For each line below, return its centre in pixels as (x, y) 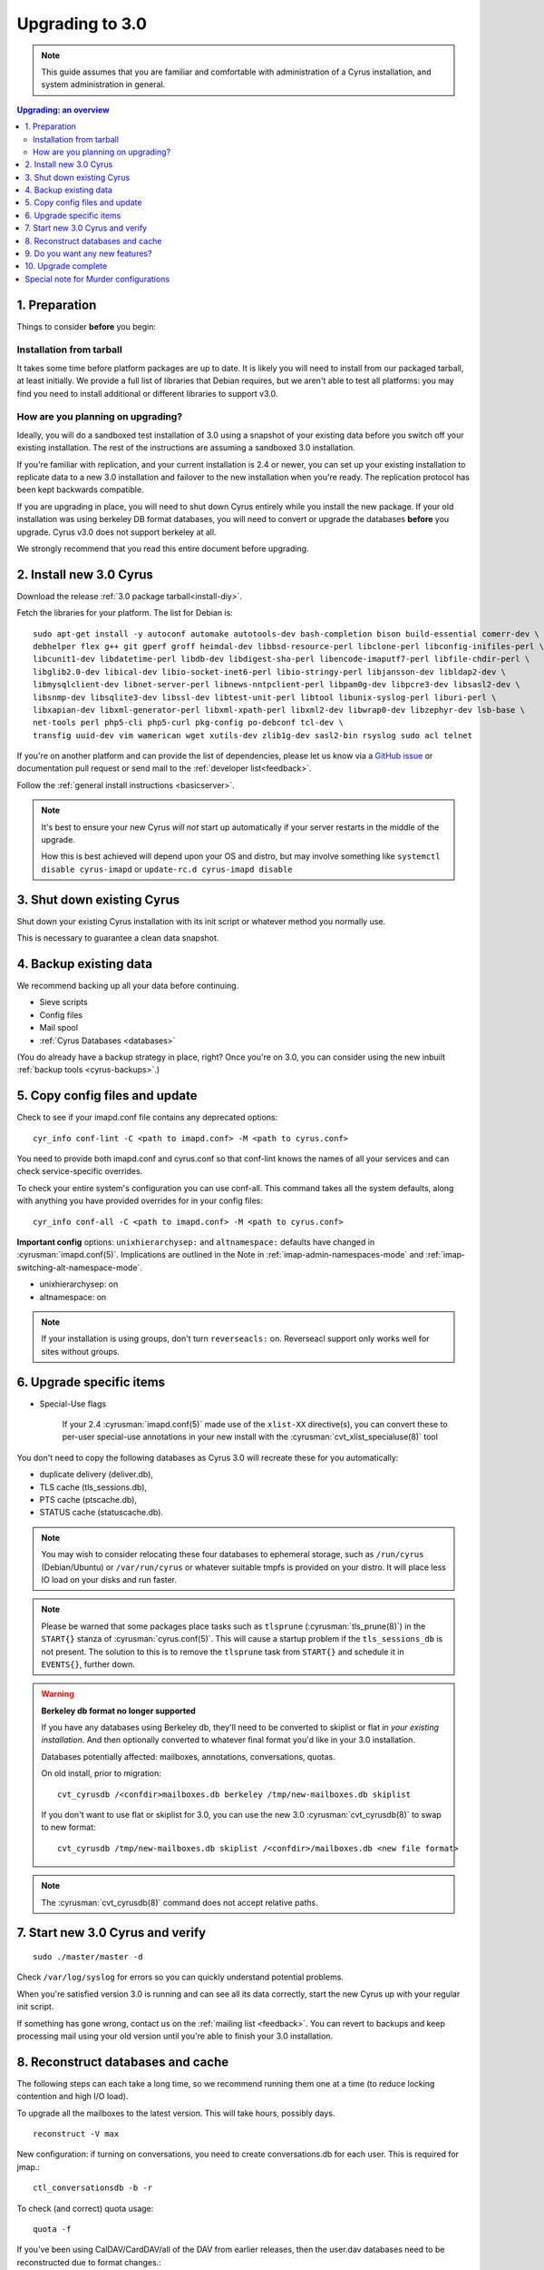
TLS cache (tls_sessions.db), (93, 1487)
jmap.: (29, 2166)
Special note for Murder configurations (97, 279)
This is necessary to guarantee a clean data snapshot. (118, 938)
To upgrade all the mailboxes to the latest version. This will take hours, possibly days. (176, 2113)
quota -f (52, 2229)
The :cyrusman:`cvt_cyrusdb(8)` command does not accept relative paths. (180, 1902)
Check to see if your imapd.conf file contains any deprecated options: (147, 1118)
